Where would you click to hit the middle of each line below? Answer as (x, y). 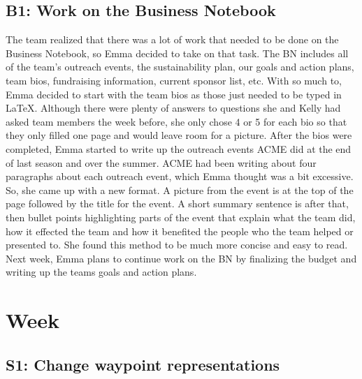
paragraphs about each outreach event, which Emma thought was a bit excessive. (180, 176)
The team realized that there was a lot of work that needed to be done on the (172, 39)
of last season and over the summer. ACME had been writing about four (161, 162)
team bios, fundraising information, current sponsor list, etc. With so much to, (174, 80)
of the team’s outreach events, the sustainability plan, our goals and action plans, (180, 67)
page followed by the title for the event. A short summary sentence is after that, (177, 203)
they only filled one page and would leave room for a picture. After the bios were (179, 135)
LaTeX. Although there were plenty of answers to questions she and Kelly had (173, 108)
